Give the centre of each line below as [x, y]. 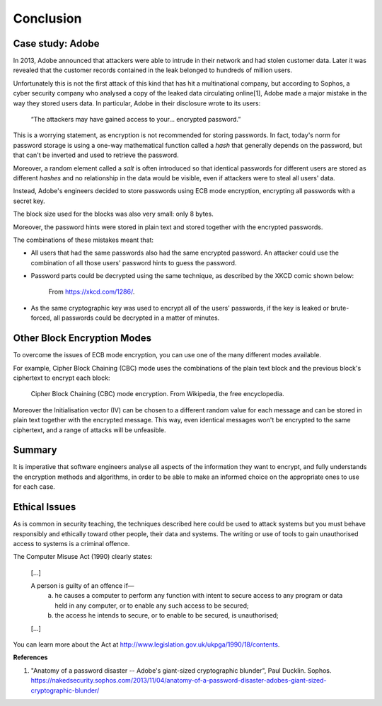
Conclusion [47, 18]
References [30, 657]
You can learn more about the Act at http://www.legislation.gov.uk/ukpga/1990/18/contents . [146, 644]
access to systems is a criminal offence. [71, 543]
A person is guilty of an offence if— [82, 586]
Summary [35, 450]
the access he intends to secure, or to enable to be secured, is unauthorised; [167, 615]
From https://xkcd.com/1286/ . [92, 292]
